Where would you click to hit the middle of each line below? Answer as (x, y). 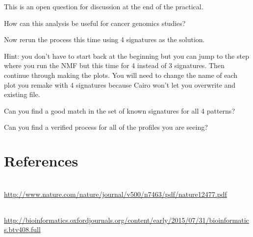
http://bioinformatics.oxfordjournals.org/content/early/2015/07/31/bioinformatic (126, 220)
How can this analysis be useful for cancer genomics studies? (95, 23)
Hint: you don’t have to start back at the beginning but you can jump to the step (126, 56)
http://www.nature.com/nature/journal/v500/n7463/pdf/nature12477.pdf (115, 194)
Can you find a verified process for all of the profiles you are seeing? (106, 127)
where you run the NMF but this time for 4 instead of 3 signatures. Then (114, 65)
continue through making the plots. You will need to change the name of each (121, 75)
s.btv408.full (22, 229)
